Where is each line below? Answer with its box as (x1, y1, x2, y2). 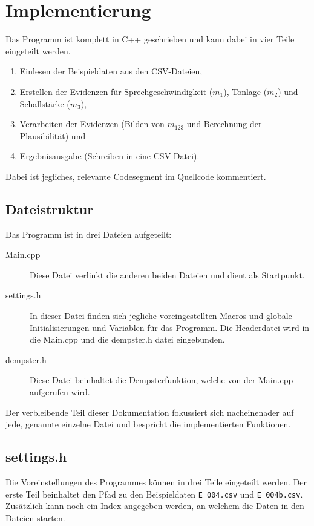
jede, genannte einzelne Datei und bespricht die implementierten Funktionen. (5, 418, 291, 430)
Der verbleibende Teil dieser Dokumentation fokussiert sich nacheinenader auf (5, 406, 294, 418)
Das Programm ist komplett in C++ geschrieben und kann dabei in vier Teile (5, 33, 295, 45)
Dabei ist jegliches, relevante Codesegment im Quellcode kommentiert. (5, 169, 266, 182)
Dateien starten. (5, 511, 65, 524)
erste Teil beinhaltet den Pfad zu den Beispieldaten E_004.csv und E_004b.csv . (5, 487, 303, 500)
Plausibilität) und (19, 129, 86, 142)
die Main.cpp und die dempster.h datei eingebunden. (30, 333, 225, 346)
